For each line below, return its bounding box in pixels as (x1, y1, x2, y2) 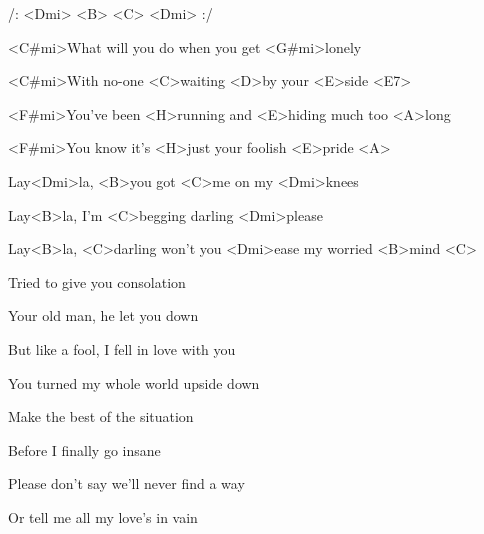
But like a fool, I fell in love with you (8, 338, 236, 359)
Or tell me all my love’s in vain (8, 506, 198, 527)
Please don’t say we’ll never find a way (8, 473, 245, 494)
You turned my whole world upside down (8, 372, 260, 393)
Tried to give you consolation (8, 271, 186, 292)
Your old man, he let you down (8, 305, 199, 326)
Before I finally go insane (8, 439, 161, 460)
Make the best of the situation (8, 406, 194, 427)
